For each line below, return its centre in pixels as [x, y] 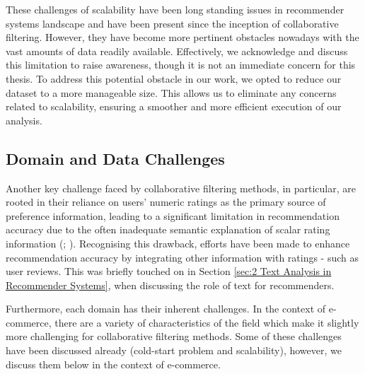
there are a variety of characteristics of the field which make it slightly [207, 322]
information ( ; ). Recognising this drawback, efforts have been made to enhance [178, 243]
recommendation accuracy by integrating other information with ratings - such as [182, 257]
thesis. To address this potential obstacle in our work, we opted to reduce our [174, 78]
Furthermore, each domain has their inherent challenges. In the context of [166, 309]
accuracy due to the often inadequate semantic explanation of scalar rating [168, 229]
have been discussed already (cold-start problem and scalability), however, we [174, 350]
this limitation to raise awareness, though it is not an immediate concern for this [181, 65]
